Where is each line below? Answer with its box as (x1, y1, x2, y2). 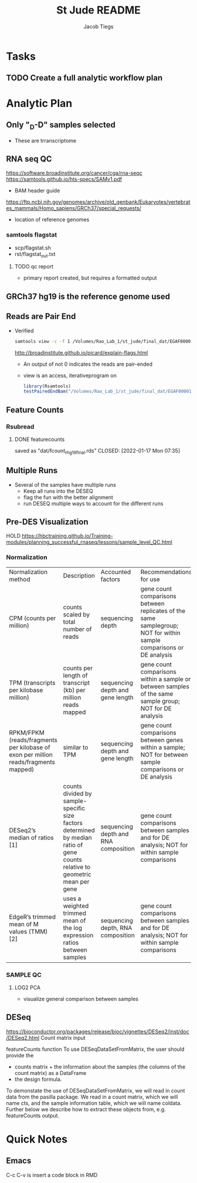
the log (63, 924, 83, 932)
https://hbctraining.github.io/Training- (22, 532, 113, 540)
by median (63, 833, 92, 841)
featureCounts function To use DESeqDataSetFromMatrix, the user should (6, 1046, 185, 1053)
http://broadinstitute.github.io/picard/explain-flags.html (14, 349, 148, 356)
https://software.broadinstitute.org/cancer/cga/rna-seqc (6, 170, 142, 177)
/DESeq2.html (6, 1034, 40, 1041)
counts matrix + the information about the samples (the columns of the (14, 1063, 186, 1070)
